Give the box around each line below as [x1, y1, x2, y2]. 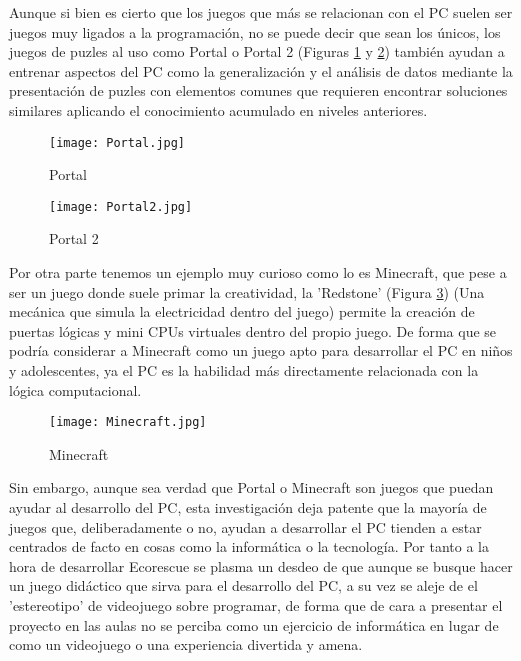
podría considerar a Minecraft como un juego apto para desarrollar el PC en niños [9, 340, 513, 361]
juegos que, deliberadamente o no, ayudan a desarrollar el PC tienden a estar [9, 516, 482, 537]
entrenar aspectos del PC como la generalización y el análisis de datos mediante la [9, 60, 513, 81]
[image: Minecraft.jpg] [49, 415, 207, 430]
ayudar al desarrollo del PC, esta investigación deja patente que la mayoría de [9, 497, 487, 518]
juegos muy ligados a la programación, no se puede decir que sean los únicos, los [9, 21, 501, 42]
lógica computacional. [9, 379, 142, 400]
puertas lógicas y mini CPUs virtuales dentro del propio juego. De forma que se [9, 320, 497, 341]
